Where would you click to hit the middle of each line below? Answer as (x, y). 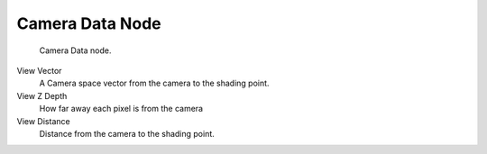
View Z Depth (42, 95)
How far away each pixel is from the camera (121, 109)
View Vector (39, 70)
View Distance (44, 121)
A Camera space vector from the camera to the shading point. (154, 83)
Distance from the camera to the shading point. (127, 133)
